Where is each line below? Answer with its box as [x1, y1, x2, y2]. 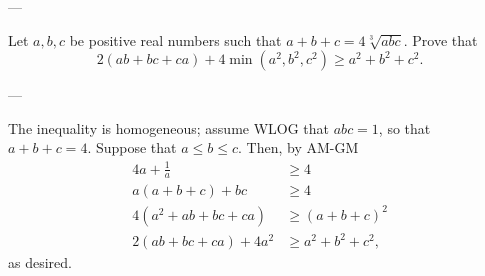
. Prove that [403, 29, 478, 50]
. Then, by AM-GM [238, 137, 359, 158]
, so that [378, 117, 431, 138]
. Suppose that [87, 137, 177, 158]
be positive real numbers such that [69, 29, 282, 50]
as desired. [8, 252, 72, 273]
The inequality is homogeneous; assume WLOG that [8, 117, 330, 138]
